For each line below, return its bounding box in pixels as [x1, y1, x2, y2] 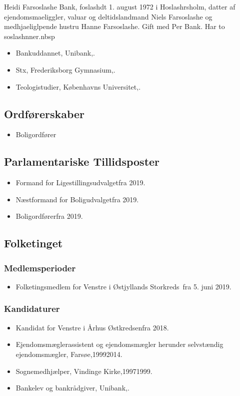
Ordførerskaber [4, 106, 85, 121]
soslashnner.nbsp [4, 31, 55, 41]
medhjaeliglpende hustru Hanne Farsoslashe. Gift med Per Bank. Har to [4, 21, 225, 32]
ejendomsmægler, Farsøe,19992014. [15, 348, 122, 359]
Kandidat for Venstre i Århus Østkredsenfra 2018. [15, 322, 169, 332]
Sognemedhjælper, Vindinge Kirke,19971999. [15, 365, 152, 376]
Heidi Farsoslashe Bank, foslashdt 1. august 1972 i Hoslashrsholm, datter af [4, 2, 235, 12]
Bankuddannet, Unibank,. [15, 48, 95, 58]
